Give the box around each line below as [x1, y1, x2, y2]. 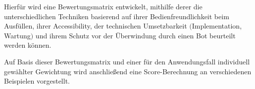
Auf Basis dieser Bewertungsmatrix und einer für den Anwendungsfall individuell [4, 56, 250, 66]
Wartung [4, 30, 31, 40]
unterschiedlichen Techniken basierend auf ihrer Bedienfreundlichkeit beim [4, 11, 229, 21]
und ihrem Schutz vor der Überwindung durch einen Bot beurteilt [35, 30, 236, 40]
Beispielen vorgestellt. [4, 76, 70, 86]
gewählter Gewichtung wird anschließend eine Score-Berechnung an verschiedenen [4, 66, 252, 76]
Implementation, [192, 21, 242, 31]
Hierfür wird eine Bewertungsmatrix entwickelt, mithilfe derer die [4, 1, 203, 11]
